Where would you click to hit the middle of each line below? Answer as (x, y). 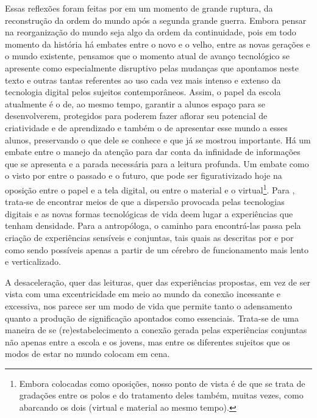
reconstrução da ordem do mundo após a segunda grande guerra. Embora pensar (156, 20)
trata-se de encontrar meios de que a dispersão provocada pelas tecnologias (145, 202)
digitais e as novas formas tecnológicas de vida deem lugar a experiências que (149, 213)
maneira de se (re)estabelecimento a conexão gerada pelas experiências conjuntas (156, 330)
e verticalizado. (33, 261)
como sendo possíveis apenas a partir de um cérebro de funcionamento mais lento (157, 249)
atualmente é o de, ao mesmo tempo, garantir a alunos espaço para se (135, 103)
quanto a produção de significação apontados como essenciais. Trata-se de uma (152, 318)
